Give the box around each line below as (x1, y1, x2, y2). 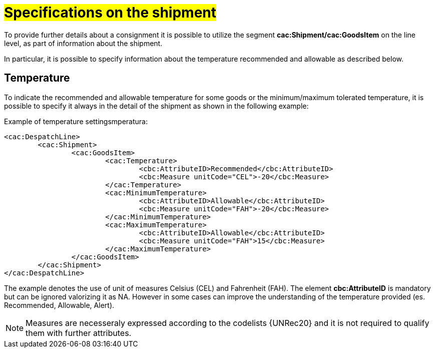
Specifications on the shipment (4, 4, 217, 21)
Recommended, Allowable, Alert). (4, 300, 115, 309)
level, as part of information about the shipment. (4, 39, 163, 48)
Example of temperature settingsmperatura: (4, 117, 148, 126)
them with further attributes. (26, 327, 132, 338)
